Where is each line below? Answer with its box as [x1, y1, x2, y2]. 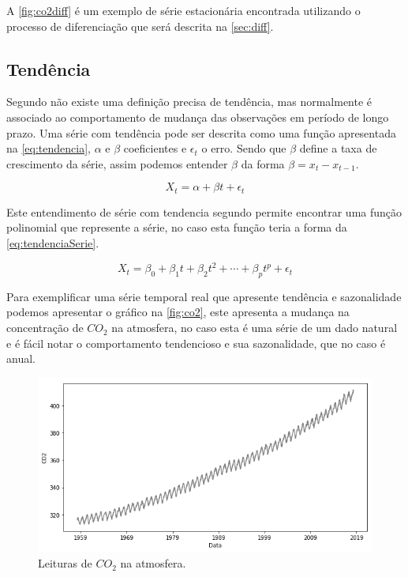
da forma [241, 155, 285, 172]
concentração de [6, 319, 84, 336]
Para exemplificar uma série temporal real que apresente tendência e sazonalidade [6, 288, 402, 304]
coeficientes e [123, 140, 187, 157]
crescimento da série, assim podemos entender [6, 155, 228, 172]
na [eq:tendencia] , [6, 140, 91, 157]
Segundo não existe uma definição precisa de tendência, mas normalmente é [6, 93, 372, 110]
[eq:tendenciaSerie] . [6, 235, 99, 251]
